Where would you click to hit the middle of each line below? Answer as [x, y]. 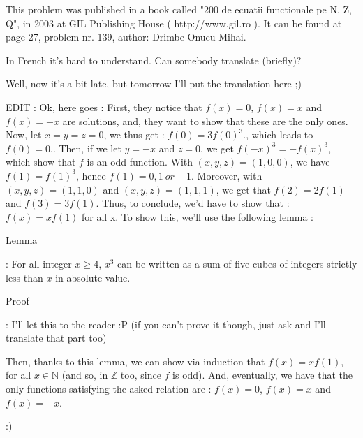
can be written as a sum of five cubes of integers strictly [237, 263]
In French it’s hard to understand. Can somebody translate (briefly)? [154, 60]
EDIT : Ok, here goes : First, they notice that [104, 107]
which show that [41, 162]
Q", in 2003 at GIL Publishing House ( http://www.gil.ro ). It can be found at [174, 23]
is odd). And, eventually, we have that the [263, 375]
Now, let [24, 134]
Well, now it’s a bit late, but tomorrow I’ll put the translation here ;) [154, 83]
